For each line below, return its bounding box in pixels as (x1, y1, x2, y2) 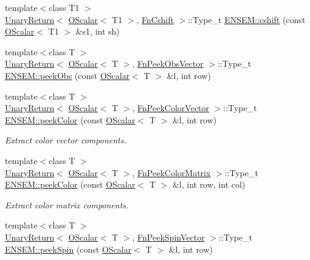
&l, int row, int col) (172, 178, 246, 191)
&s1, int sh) (75, 25, 120, 38)
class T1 (49, 1, 80, 13)
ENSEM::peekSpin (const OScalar (5, 242, 132, 255)
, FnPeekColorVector (132, 101, 210, 114)
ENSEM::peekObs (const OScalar (5, 69, 130, 81)
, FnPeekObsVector (132, 57, 204, 70)
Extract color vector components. (5, 134, 126, 146)
